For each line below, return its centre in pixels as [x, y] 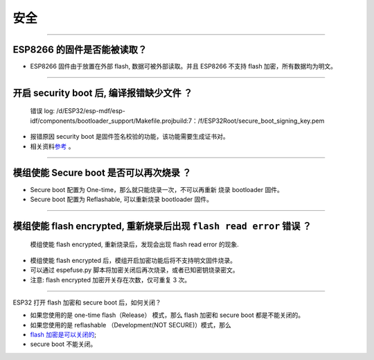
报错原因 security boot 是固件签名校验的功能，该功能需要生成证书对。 [130, 137]
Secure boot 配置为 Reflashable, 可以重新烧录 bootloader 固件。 [122, 199]
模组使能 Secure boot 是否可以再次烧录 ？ [102, 173]
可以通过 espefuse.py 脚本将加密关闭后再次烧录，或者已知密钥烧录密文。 [134, 270]
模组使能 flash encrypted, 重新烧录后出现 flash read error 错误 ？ [162, 226]
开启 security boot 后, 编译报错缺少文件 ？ [103, 93]
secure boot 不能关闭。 [63, 344]
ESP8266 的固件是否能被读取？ [80, 50]
